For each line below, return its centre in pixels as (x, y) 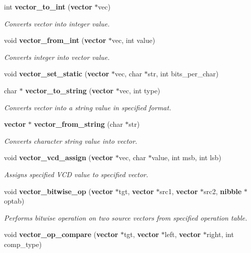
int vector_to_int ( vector (48, 6)
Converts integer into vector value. (57, 57)
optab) (14, 201)
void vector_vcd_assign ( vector (58, 157)
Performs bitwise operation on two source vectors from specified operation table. (126, 217)
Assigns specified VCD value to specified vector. (76, 174)
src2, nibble (223, 191)
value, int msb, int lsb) (186, 157)
